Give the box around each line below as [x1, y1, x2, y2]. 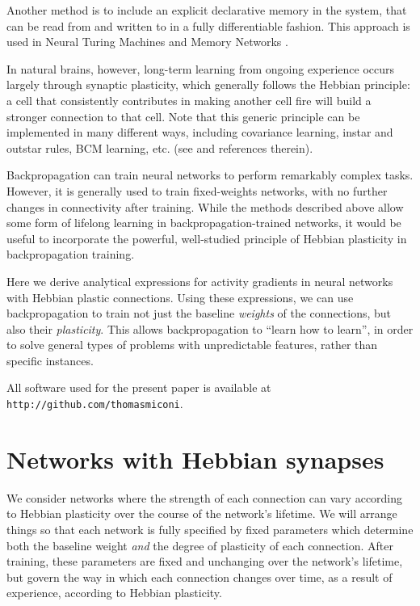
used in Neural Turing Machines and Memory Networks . [6, 33, 288, 50]
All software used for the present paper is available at [6, 379, 271, 396]
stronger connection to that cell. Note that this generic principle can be [6, 107, 360, 124]
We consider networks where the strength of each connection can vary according [6, 489, 403, 506]
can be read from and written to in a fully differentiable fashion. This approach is [6, 17, 410, 34]
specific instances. [6, 351, 94, 368]
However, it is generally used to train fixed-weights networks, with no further [6, 182, 388, 199]
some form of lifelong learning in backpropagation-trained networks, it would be [6, 214, 401, 231]
